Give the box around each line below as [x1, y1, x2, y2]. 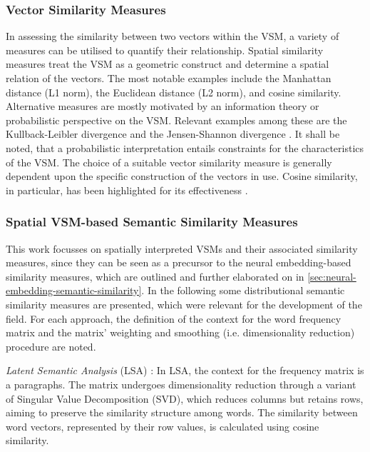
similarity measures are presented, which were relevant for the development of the [6, 296, 362, 311]
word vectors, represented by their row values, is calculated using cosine [6, 418, 319, 433]
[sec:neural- [307, 268, 356, 283]
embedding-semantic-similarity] [6, 283, 142, 298]
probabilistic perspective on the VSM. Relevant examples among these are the [6, 112, 347, 127]
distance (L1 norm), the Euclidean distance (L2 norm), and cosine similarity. [6, 84, 341, 99]
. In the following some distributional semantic [141, 283, 345, 298]
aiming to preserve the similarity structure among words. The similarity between [6, 405, 358, 420]
